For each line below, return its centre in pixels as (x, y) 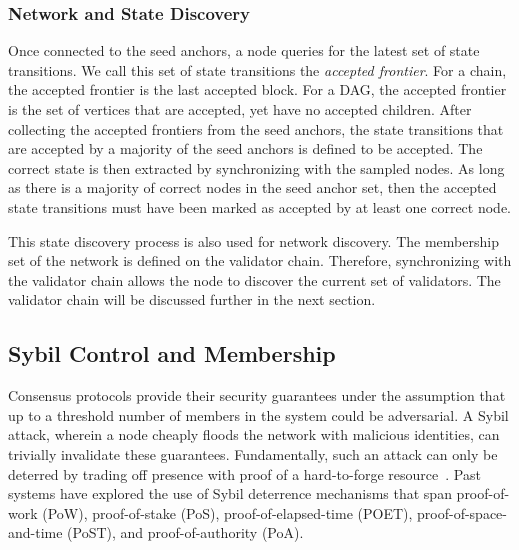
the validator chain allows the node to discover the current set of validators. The (254, 279)
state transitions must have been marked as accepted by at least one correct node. (259, 206)
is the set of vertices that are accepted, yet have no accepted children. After (240, 109)
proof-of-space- (462, 512)
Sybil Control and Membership (172, 353)
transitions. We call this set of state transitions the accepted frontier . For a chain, (257, 69)
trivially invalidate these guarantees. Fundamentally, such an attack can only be (253, 453)
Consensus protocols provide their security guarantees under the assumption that (257, 395)
